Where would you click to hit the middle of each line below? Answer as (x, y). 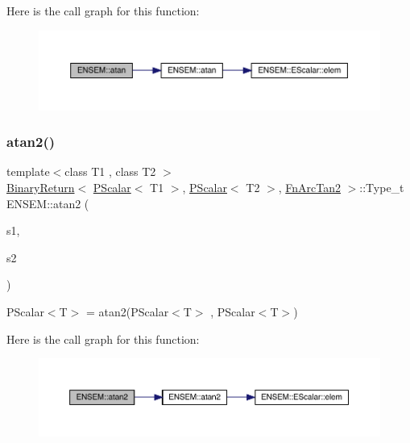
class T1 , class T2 (110, 171)
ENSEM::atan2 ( (48, 203)
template (28, 171)
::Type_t (382, 188)
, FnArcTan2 (309, 188)
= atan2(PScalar (128, 312)
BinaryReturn (41, 188)
